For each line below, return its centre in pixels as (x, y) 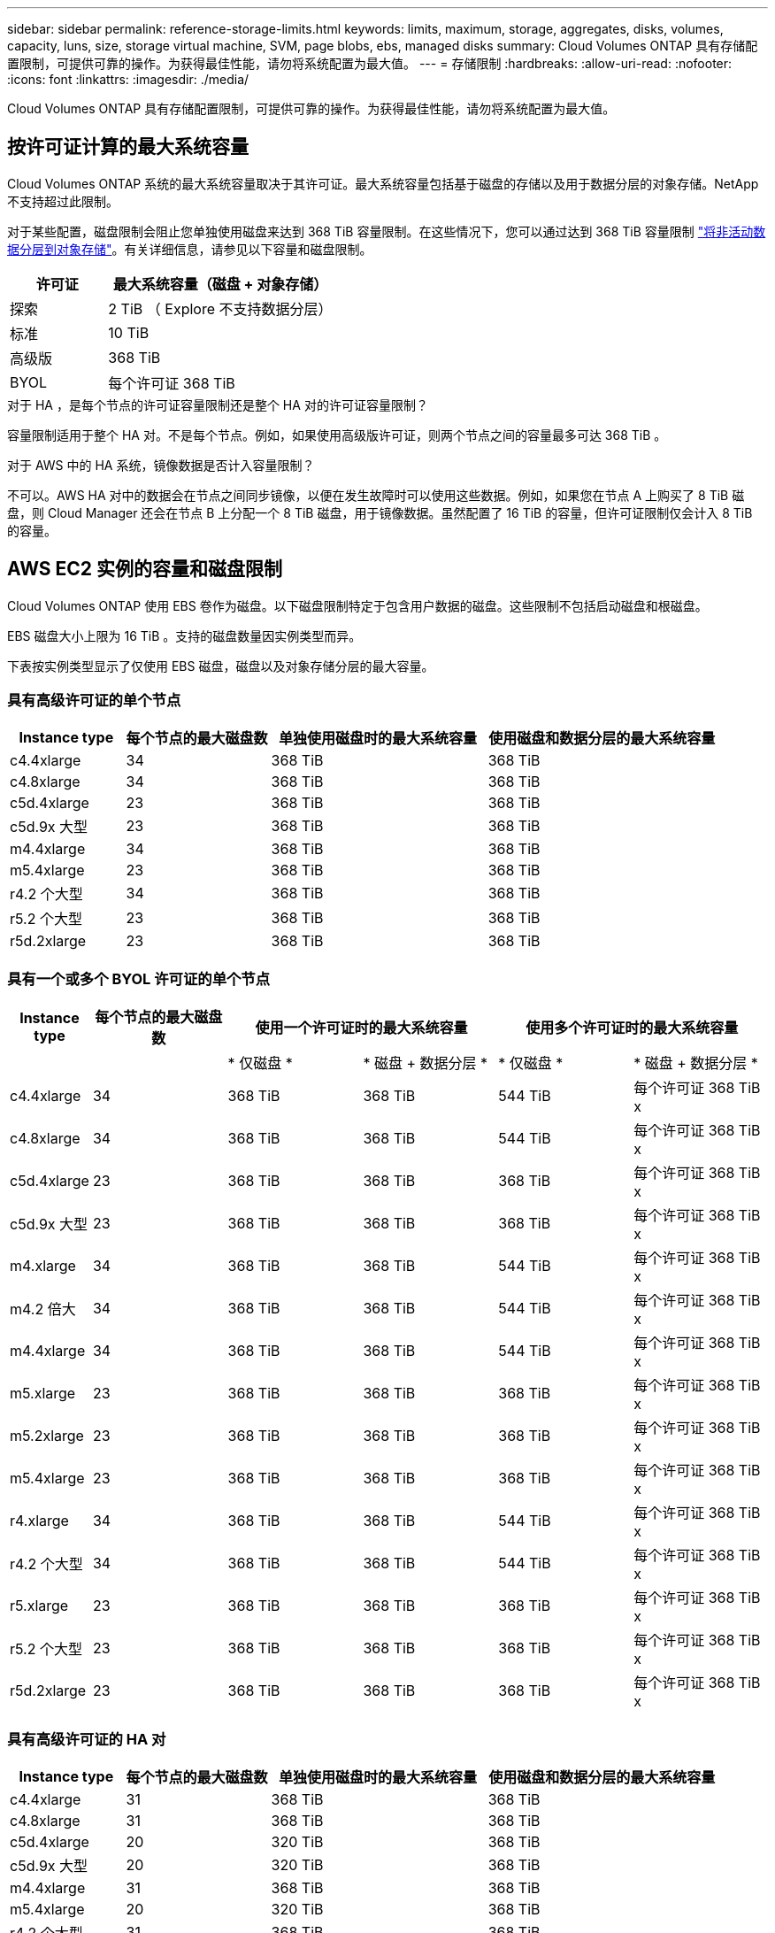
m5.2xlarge (47, 1436)
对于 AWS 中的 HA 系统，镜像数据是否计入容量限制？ (161, 465)
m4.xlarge (43, 1266)
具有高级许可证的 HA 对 (87, 1739)
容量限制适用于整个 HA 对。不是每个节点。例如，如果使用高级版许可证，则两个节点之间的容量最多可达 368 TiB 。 (337, 435)
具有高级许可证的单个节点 (94, 701)
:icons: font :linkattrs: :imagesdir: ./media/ (128, 79)
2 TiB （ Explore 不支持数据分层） (220, 308)
